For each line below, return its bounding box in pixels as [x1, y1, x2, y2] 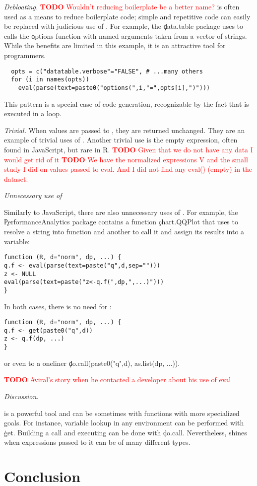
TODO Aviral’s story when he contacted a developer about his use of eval [4, 374, 231, 385]
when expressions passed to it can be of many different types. [4, 437, 191, 447]
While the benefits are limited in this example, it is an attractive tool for [4, 40, 226, 51]
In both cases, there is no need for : [4, 301, 112, 311]
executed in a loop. [4, 108, 62, 119]
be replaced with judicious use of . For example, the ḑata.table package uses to [4, 21, 244, 31]
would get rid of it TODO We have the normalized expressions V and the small [4, 154, 248, 164]
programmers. [4, 50, 46, 60]
